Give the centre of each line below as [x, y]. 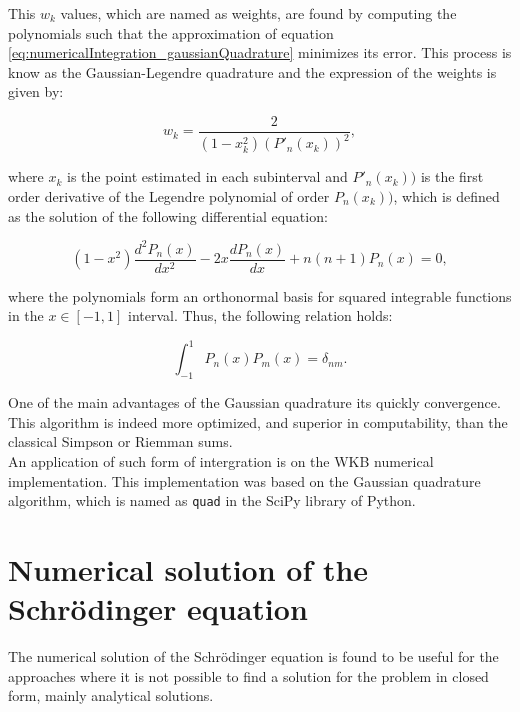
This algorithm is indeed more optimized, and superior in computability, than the [258, 421]
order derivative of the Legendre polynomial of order [169, 195]
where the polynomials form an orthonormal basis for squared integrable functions [260, 295]
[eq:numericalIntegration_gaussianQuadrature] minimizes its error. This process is [260, 52]
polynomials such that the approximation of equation [171, 32]
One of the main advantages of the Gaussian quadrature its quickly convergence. [254, 402]
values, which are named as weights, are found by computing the [258, 13]
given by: [36, 91]
